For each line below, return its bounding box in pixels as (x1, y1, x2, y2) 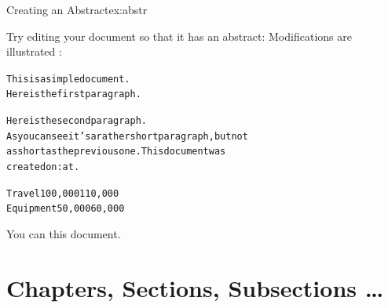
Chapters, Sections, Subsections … (6, 271, 384, 303)
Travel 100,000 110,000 (6, 187, 119, 199)
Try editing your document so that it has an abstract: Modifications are (6, 27, 352, 44)
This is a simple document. (6, 73, 130, 85)
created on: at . (6, 161, 80, 173)
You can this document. (6, 226, 121, 242)
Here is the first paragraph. (6, 89, 141, 100)
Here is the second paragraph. (6, 115, 147, 127)
